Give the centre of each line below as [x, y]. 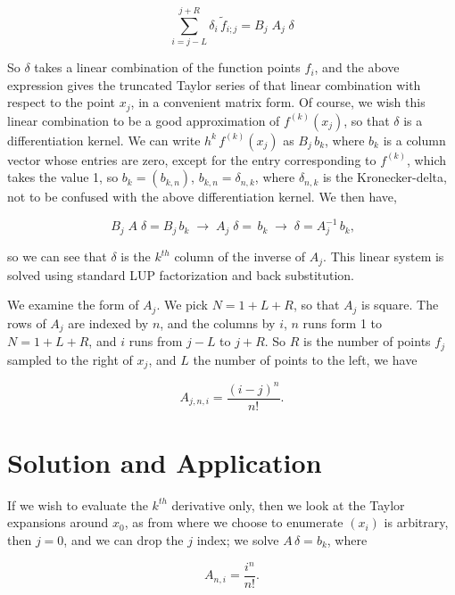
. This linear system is [384, 256]
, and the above [357, 67]
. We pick [182, 305]
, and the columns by [218, 322]
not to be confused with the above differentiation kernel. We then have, [202, 197]
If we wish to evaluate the [78, 504]
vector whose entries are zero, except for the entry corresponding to [192, 159]
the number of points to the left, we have [305, 359]
